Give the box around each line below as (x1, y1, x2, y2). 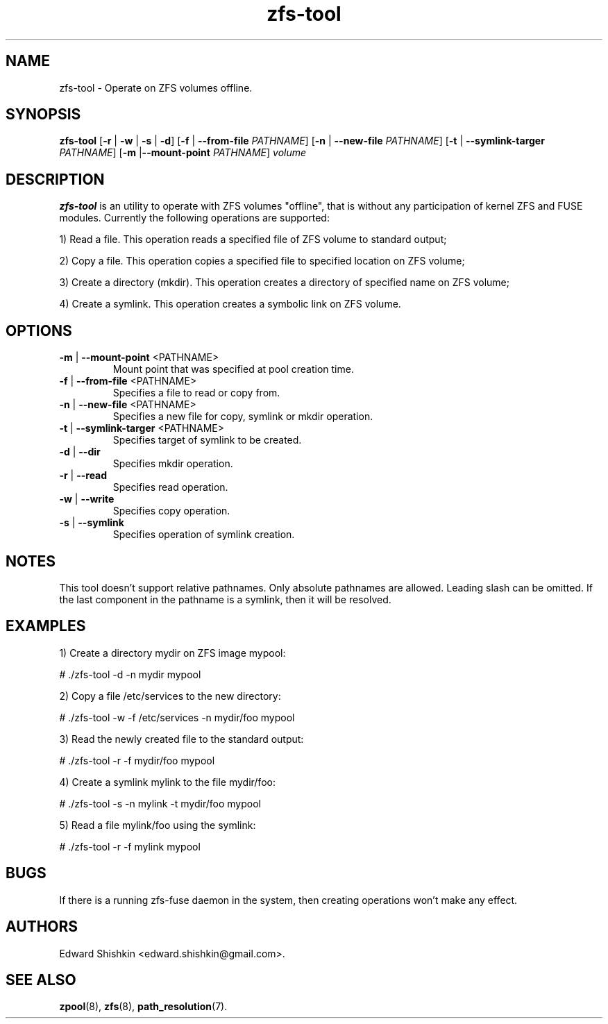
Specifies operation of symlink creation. (112, 528, 295, 541)
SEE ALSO (6, 971, 76, 989)
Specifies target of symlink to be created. (112, 434, 302, 446)
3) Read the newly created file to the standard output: (59, 732, 304, 745)
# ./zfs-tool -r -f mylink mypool (59, 840, 201, 853)
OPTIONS (6, 321, 72, 339)
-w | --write (59, 493, 115, 505)
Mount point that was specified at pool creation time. (112, 363, 354, 376)
